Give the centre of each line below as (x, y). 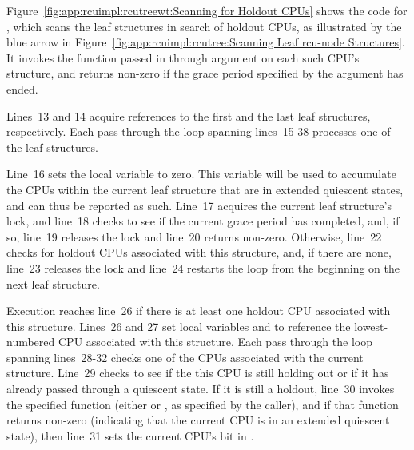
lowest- (371, 326)
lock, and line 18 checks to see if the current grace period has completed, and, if (203, 221)
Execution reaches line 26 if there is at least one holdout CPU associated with (199, 311)
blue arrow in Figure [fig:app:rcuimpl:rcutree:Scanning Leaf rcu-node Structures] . (206, 42)
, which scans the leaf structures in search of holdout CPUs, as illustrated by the (204, 26)
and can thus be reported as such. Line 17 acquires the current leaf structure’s (199, 205)
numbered (31, 342)
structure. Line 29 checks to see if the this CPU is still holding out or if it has (198, 373)
